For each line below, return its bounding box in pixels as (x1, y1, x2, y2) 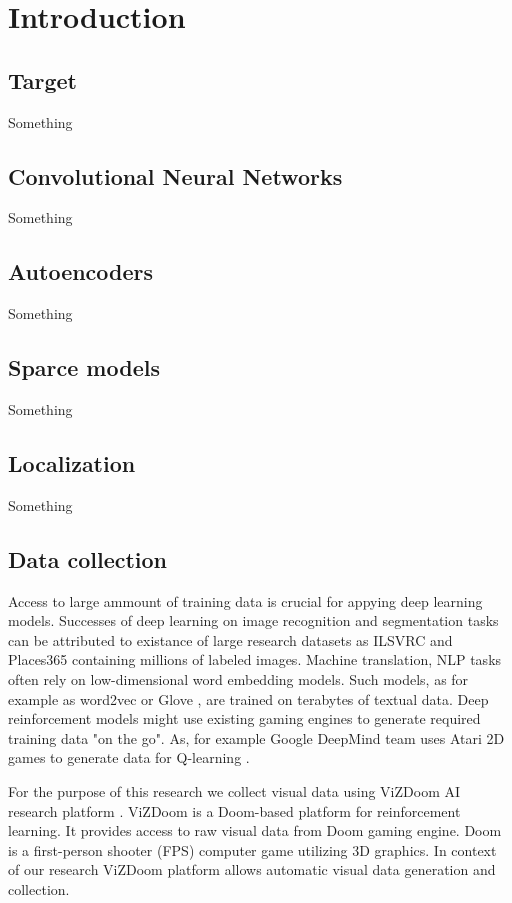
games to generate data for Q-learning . (8, 747, 250, 768)
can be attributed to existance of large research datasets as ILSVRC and (8, 629, 453, 650)
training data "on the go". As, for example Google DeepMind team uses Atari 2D (8, 727, 505, 748)
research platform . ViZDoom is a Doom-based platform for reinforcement (8, 800, 461, 821)
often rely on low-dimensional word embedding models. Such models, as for (8, 668, 469, 689)
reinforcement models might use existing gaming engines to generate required (8, 708, 481, 729)
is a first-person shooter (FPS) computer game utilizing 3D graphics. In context (8, 839, 497, 860)
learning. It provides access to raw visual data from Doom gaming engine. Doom (8, 820, 502, 841)
